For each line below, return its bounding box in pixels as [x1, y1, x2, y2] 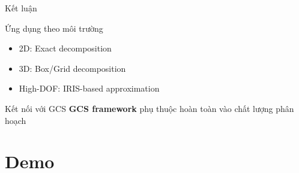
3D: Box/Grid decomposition [19, 62, 126, 74]
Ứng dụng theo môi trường [5, 22, 103, 34]
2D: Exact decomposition [19, 42, 112, 54]
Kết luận [5, 2, 37, 14]
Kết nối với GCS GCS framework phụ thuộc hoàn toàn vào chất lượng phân [5, 102, 294, 114]
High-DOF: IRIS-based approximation [19, 82, 160, 95]
